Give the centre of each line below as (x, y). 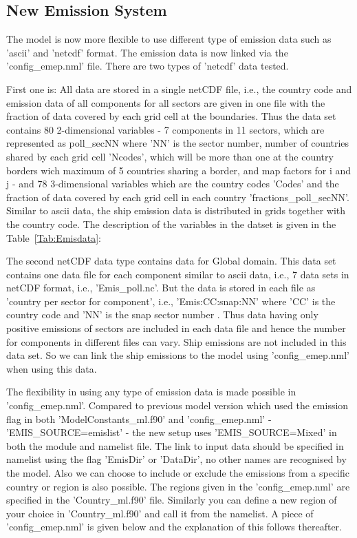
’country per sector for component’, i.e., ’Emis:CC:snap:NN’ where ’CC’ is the (171, 301)
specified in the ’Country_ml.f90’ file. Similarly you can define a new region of (172, 500)
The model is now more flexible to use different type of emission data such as (169, 39)
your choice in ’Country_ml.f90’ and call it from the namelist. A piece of (160, 513)
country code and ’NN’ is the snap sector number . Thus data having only (162, 314)
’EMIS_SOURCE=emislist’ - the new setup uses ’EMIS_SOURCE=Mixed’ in (172, 432)
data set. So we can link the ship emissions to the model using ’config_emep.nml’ (178, 355)
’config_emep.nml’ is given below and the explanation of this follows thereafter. (174, 527)
